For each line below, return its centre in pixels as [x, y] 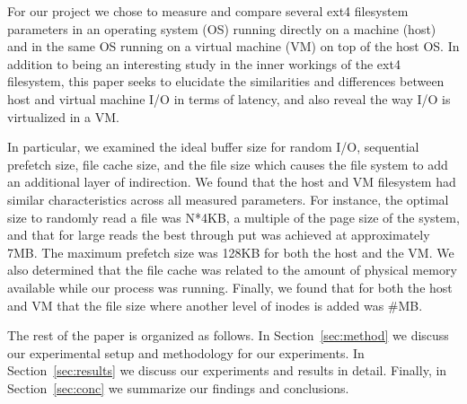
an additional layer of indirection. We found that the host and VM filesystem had [232, 182]
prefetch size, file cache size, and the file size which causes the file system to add [228, 164]
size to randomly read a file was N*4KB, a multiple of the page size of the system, [233, 217]
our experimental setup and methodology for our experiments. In [186, 352]
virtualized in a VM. [63, 116]
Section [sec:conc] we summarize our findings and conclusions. [178, 387]
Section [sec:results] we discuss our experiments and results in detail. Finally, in [227, 370]
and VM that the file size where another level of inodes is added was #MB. [215, 305]
